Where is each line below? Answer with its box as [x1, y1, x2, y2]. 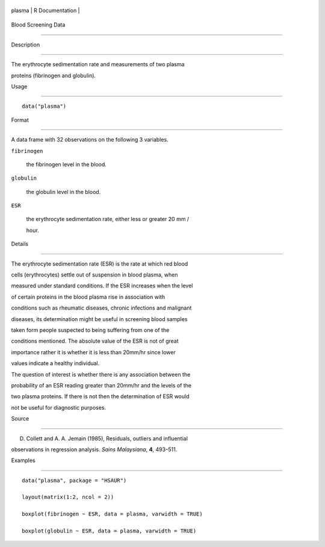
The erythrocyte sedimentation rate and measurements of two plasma [11, 61, 185, 68]
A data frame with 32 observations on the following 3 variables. [11, 136, 169, 143]
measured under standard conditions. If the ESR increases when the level [11, 282, 193, 289]
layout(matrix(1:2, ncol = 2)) [22, 494, 114, 501]
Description [11, 41, 40, 48]
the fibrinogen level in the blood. [26, 160, 107, 168]
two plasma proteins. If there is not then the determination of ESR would [11, 393, 190, 400]
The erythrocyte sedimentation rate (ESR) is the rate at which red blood [11, 260, 188, 267]
